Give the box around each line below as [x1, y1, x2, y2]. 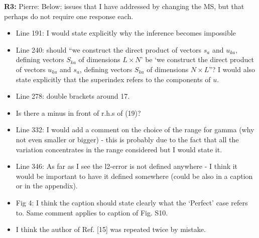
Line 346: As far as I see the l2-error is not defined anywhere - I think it [16, 161, 238, 171]
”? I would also [209, 64, 255, 74]
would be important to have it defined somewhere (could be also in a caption [16, 170, 253, 181]
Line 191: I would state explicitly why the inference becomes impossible [16, 28, 236, 38]
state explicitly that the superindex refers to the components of [16, 74, 211, 84]
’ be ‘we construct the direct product [141, 54, 254, 65]
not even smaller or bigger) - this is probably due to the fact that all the [16, 134, 239, 144]
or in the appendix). [16, 180, 78, 191]
